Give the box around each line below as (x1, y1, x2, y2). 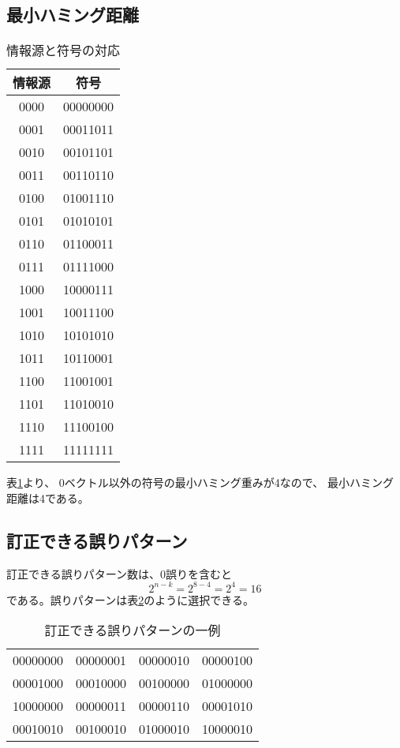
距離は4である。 (6, 489, 89, 506)
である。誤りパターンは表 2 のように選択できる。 (6, 591, 254, 608)
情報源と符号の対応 (6, 41, 121, 60)
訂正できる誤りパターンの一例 (44, 621, 221, 640)
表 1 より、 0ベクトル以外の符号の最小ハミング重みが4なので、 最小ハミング (6, 474, 394, 491)
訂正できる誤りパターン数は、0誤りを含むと (6, 565, 233, 582)
